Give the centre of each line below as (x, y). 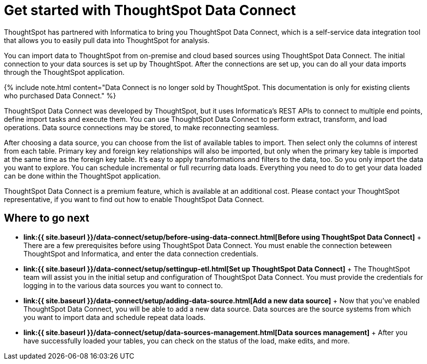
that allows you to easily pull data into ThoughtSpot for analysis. (107, 40)
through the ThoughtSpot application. (64, 72)
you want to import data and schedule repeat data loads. (115, 317)
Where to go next (47, 218)
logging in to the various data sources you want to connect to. (123, 285)
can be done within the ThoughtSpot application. (82, 176)
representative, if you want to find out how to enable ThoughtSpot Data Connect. (134, 199)
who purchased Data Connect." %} (60, 95)
